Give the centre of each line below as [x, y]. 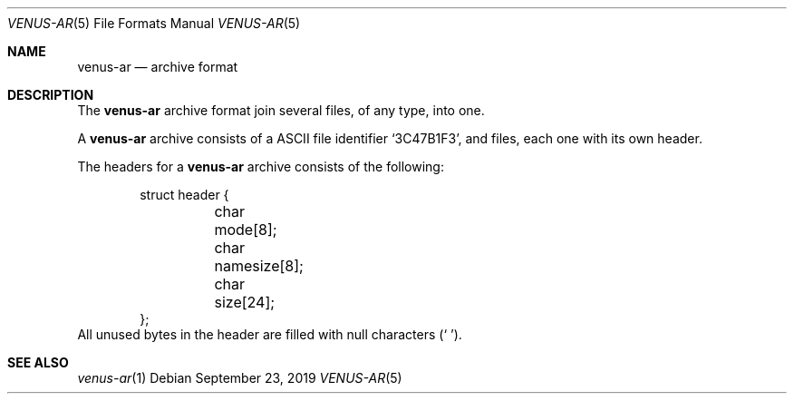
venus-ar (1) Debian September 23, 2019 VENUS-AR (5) [240, 378]
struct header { [184, 195]
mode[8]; [246, 230]
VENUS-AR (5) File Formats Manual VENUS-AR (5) [154, 23]
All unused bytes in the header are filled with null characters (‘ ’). [270, 334]
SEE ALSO [38, 362]
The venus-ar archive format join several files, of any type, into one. [281, 110]
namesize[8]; [259, 266]
